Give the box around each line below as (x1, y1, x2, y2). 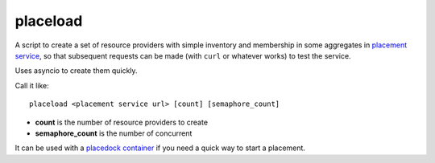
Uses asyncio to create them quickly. (14, 66, 138, 75)
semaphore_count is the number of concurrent (35, 128, 193, 138)
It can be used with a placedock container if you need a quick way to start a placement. (14, 143, 306, 153)
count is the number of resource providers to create (35, 117, 209, 127)
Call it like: (14, 80, 50, 90)
